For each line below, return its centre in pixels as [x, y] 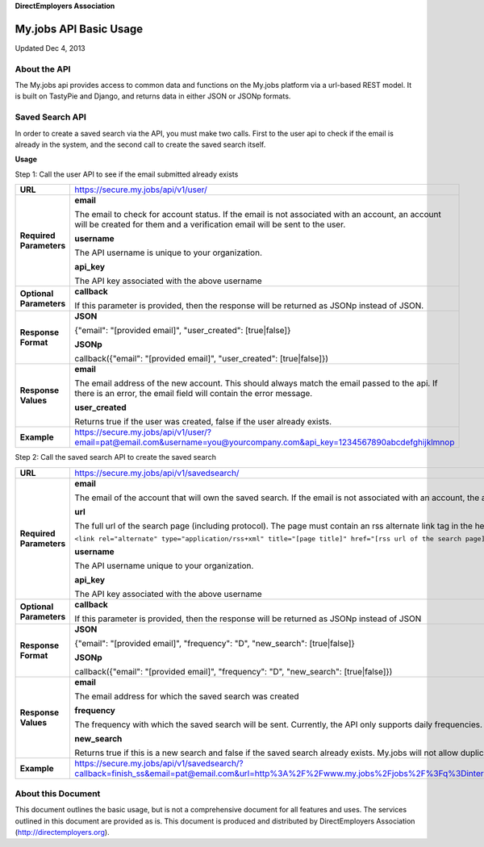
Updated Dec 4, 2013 [50, 48]
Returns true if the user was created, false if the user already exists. [203, 422]
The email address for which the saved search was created [187, 696]
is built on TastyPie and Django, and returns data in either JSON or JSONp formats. [153, 96]
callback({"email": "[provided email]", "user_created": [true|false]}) [202, 359]
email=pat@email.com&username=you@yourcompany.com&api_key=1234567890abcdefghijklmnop [265, 442]
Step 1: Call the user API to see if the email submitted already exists [127, 174]
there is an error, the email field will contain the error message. [194, 394]
